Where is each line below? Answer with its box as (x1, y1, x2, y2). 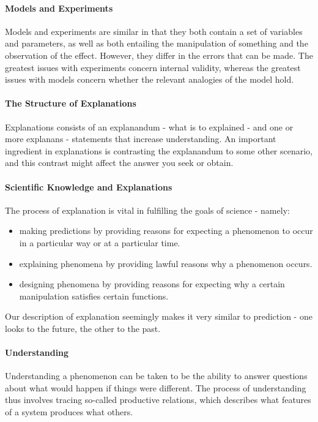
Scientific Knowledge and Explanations (5, 180, 172, 193)
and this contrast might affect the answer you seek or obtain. (5, 156, 234, 169)
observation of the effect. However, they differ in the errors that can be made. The (5, 48, 313, 61)
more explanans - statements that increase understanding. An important (5, 132, 276, 145)
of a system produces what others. (5, 405, 133, 418)
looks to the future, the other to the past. (5, 322, 161, 334)
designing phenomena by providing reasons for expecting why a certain (19, 277, 285, 290)
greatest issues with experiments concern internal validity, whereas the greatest (5, 61, 301, 73)
